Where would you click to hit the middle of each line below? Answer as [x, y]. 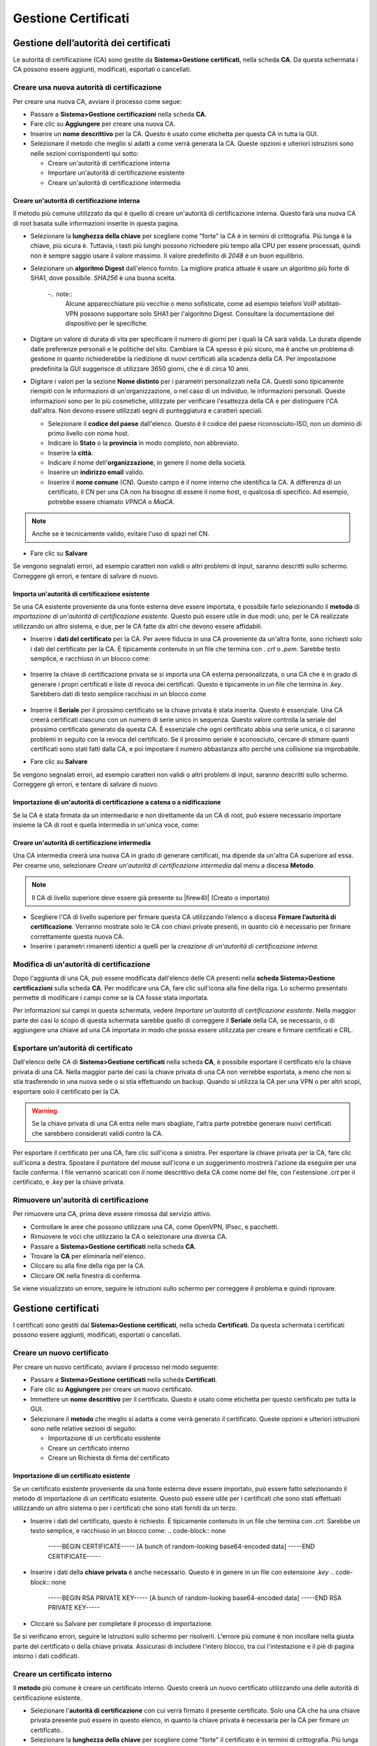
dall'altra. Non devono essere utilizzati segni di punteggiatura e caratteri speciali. [147, 411]
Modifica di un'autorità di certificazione [82, 964]
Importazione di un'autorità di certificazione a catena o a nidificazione [117, 802]
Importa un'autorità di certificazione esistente [81, 594]
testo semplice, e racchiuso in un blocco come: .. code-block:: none [128, 1531]
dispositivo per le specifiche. [106, 323]
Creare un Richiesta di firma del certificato [109, 1458]
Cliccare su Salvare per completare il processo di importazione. [121, 1623]
